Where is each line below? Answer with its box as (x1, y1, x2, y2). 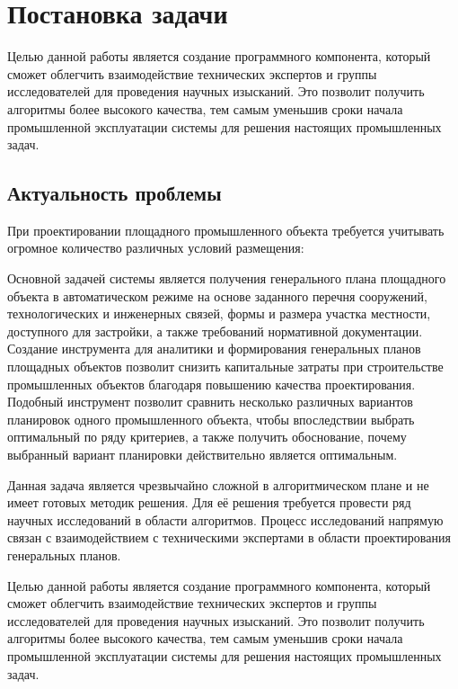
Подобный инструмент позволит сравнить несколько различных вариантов (7, 392, 413, 411)
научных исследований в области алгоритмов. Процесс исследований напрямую (7, 510, 444, 529)
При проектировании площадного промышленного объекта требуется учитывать (7, 220, 445, 239)
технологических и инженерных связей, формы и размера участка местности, (7, 304, 431, 323)
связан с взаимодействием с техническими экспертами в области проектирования (7, 528, 451, 547)
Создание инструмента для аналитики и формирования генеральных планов (7, 339, 421, 358)
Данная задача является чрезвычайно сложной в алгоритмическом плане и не (7, 475, 429, 494)
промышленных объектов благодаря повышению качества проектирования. (7, 374, 416, 393)
